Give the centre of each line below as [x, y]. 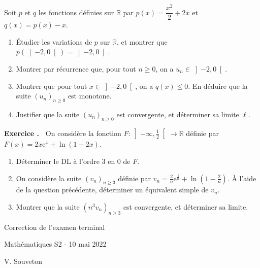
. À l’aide [242, 178]
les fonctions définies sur [76, 12]
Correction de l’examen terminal [55, 227]
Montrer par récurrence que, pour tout [76, 68]
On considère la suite [49, 178]
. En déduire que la [218, 86]
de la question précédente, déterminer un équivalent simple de [112, 190]
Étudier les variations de [54, 41]
